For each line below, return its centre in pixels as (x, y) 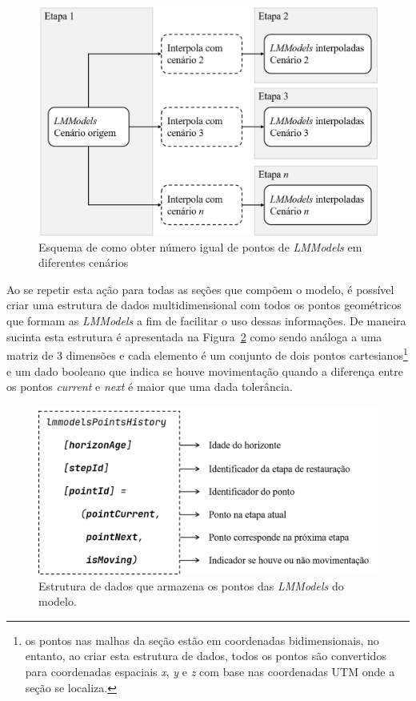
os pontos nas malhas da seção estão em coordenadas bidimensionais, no (202, 640)
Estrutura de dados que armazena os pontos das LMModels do (191, 585)
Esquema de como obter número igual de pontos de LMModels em (200, 246)
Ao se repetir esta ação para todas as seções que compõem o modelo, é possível (200, 289)
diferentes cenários (84, 262)
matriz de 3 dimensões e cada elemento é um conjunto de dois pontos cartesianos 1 (207, 354)
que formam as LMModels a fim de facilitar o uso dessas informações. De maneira (206, 321)
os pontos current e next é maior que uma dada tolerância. (150, 387)
